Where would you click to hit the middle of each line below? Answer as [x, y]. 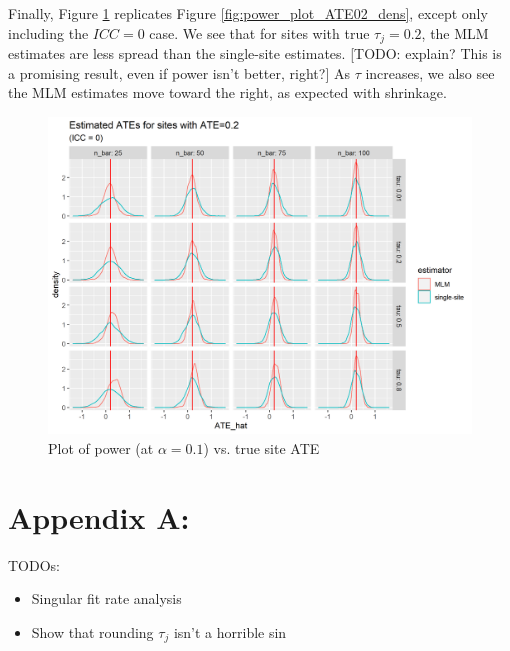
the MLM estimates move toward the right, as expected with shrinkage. [227, 92]
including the [48, 32]
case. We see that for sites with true [259, 32]
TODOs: [34, 564]
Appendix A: [99, 516]
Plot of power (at [101, 448]
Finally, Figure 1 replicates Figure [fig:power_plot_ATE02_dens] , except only [248, 13]
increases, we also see [430, 72]
